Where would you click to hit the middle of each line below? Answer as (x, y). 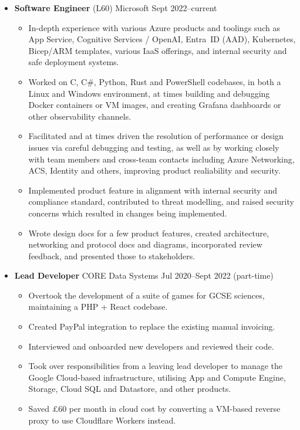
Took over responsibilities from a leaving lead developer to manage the (156, 366)
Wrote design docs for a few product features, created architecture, (149, 233)
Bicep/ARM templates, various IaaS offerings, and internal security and (158, 50)
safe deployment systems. (74, 62)
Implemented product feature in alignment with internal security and (153, 190)
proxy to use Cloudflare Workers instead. (102, 420)
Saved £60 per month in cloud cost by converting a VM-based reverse (154, 409)
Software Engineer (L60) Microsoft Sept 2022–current (116, 8)
